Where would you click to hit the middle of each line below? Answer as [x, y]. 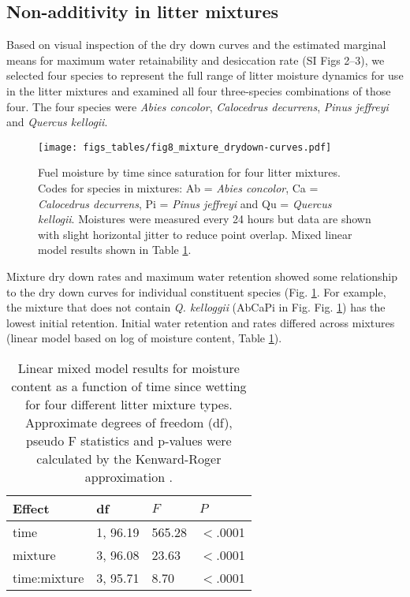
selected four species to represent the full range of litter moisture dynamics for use [205, 75]
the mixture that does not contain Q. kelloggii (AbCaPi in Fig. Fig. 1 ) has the [196, 307]
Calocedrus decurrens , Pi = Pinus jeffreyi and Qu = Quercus [185, 203]
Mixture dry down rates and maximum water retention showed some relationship [202, 276]
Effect [31, 508]
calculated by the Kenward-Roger [129, 458]
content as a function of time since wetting [129, 386]
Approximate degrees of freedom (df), [129, 422]
